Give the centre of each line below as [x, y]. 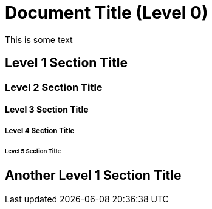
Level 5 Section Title [33, 151]
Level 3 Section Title [47, 110]
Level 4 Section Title [40, 131]
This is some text [39, 39]
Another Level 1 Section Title [93, 176]
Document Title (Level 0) [107, 13]
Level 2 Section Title [54, 87]
